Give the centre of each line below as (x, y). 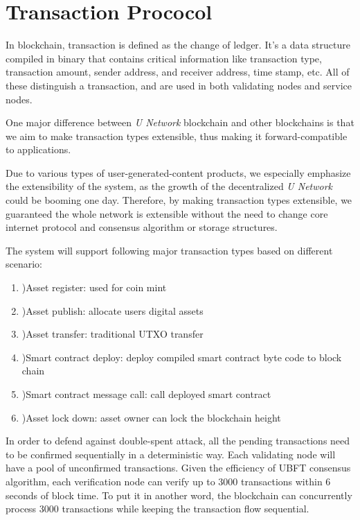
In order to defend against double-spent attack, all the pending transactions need (178, 441)
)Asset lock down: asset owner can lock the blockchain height (151, 417)
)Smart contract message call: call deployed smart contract (146, 394)
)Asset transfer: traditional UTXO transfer (112, 334)
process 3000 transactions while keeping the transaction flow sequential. (157, 509)
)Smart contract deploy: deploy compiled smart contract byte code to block (182, 357)
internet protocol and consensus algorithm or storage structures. (142, 227)
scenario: (24, 264)
